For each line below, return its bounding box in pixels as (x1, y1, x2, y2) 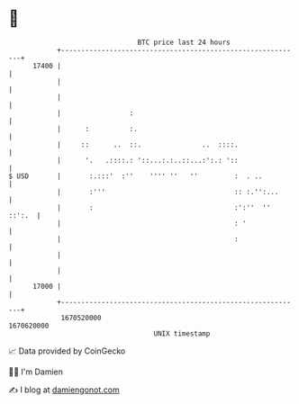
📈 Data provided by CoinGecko (8, 346, 126, 356)
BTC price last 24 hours (137, 38, 231, 47)
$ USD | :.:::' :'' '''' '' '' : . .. (8, 171, 263, 181)
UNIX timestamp (153, 328, 211, 338)
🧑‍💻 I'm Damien (8, 366, 64, 377)
